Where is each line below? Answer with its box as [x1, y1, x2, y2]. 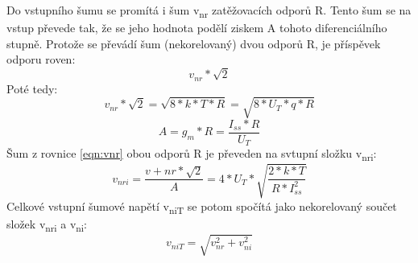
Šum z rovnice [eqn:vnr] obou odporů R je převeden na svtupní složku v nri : [6, 145, 377, 163]
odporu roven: [6, 51, 76, 68]
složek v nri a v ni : [6, 215, 87, 234]
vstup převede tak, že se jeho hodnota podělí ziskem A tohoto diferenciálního [6, 19, 387, 36]
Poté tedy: [6, 80, 58, 97]
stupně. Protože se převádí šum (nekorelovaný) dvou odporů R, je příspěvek [6, 35, 381, 51]
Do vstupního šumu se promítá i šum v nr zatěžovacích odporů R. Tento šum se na [6, 2, 412, 20]
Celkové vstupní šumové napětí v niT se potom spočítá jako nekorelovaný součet [6, 197, 397, 216]
